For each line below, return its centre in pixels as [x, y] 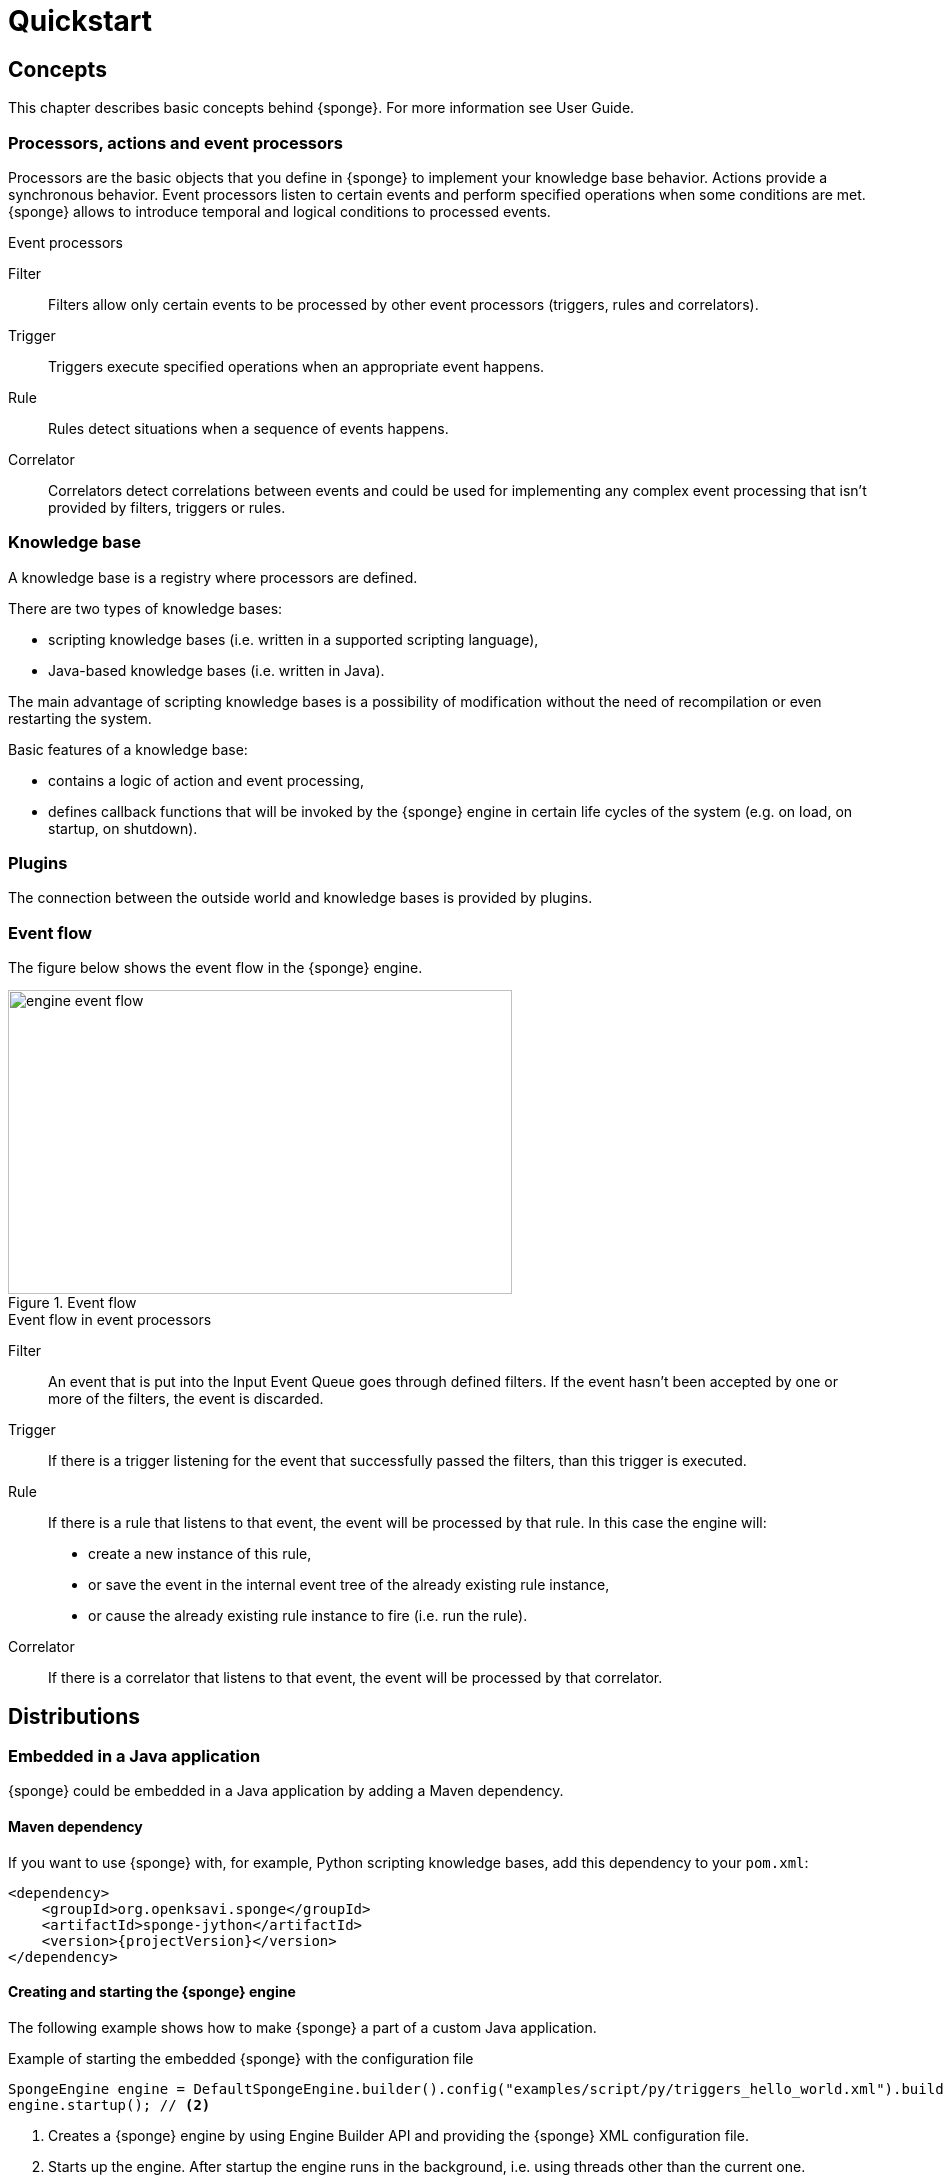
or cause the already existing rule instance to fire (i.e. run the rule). [308, 1616]
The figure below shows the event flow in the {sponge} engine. [215, 968]
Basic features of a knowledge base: [128, 749]
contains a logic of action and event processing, [206, 780]
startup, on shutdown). [123, 828]
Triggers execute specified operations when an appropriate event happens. [296, 366]
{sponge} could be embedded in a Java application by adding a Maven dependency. [286, 1791]
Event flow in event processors [110, 1320]
